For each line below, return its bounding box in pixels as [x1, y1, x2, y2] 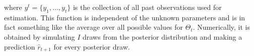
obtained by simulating [4, 31, 75, 42]
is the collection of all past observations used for [73, 2, 222, 12]
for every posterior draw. [53, 41, 130, 52]
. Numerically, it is [193, 22, 250, 32]
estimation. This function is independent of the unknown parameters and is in [4, 12, 245, 22]
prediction [4, 41, 35, 52]
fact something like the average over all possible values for [4, 22, 183, 32]
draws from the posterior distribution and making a [82, 31, 242, 42]
